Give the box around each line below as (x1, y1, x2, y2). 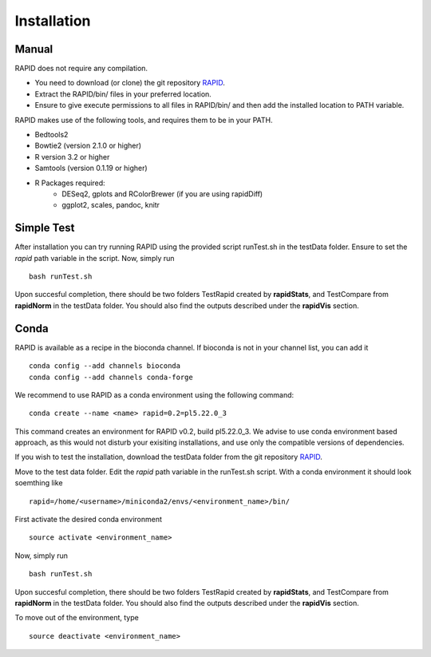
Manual (14, 42, 53, 56)
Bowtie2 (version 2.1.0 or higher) (34, 141, 142, 151)
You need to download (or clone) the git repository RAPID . (34, 78, 225, 88)
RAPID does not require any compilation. (14, 64, 148, 73)
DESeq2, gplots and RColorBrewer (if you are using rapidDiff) (61, 188, 263, 199)
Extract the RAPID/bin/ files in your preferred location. (34, 89, 212, 99)
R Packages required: (34, 178, 105, 188)
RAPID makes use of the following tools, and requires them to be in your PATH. (14, 115, 273, 125)
